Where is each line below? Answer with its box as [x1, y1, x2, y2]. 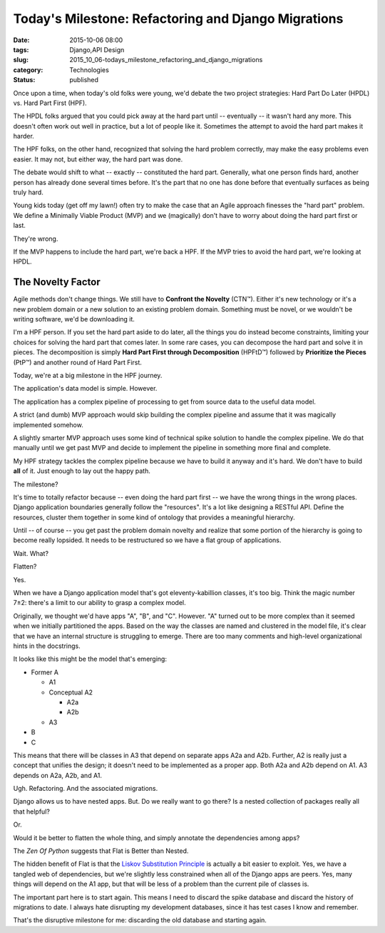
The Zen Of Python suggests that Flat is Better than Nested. [13, 847, 189, 855]
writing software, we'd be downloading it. [13, 315, 135, 324]
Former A [31, 668, 58, 677]
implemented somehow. [13, 420, 83, 429]
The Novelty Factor [13, 276, 101, 289]
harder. [13, 132, 35, 141]
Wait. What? [13, 549, 49, 557]
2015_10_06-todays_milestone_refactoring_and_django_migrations [69, 56, 263, 64]
